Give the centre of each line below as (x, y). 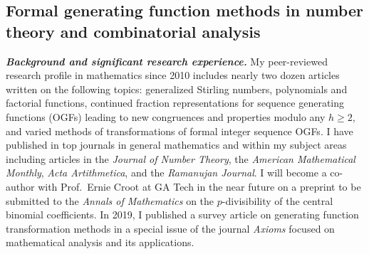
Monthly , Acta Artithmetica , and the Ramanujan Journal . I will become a (166, 173)
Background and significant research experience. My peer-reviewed (167, 61)
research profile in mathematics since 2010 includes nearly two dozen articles (173, 75)
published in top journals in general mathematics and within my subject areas (176, 145)
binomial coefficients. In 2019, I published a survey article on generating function (182, 215)
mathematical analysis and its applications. (100, 242)
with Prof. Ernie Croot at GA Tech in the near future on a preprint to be (199, 186)
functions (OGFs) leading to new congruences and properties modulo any (166, 116)
